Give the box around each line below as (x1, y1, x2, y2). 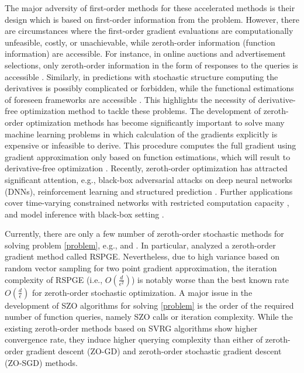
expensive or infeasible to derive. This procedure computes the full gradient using (5, 139, 296, 151)
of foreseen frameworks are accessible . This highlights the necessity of (5, 93, 255, 105)
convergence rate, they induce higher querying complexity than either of (5, 333, 263, 346)
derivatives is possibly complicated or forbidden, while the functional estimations (5, 82, 294, 94)
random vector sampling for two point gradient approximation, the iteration (5, 262, 277, 274)
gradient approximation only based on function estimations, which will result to (5, 150, 291, 163)
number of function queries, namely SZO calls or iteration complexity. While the (5, 310, 293, 323)
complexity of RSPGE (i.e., (5, 273, 103, 285)
